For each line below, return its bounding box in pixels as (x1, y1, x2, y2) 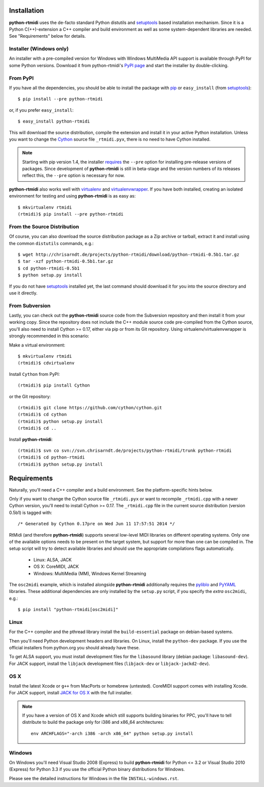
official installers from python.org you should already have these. (9, 645, 140, 650)
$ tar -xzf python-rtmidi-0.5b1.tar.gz (18, 259, 113, 264)
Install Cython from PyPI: (9, 371, 60, 377)
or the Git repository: (9, 393, 51, 399)
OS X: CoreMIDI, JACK (33, 564, 79, 569)
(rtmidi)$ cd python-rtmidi (18, 455, 85, 460)
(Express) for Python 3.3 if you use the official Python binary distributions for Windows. (9, 766, 185, 772)
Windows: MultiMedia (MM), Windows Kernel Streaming (33, 570, 147, 576)
